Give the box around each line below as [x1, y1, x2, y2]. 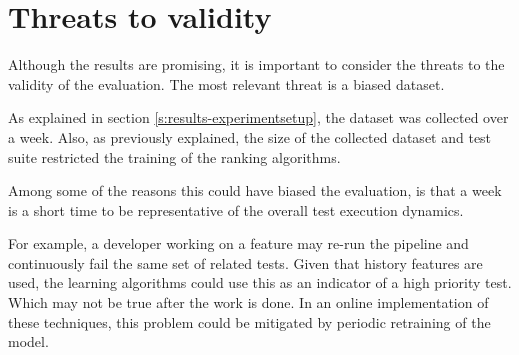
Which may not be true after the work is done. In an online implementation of [8, 292, 489, 313]
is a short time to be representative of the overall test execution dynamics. [8, 199, 464, 220]
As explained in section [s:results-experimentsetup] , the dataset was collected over [8, 107, 509, 128]
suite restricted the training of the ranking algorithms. [8, 146, 341, 167]
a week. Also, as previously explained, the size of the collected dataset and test [8, 126, 492, 147]
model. [8, 331, 49, 352]
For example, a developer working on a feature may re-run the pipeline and [8, 233, 469, 254]
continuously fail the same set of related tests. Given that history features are [8, 252, 483, 273]
